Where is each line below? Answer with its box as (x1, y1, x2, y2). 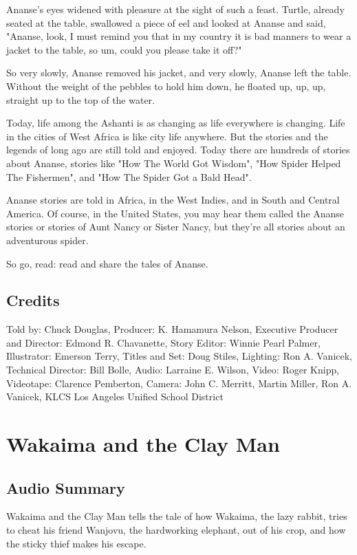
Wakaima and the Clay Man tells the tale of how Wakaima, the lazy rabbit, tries (6, 509, 347, 523)
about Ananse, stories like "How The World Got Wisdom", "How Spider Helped (6, 155, 341, 170)
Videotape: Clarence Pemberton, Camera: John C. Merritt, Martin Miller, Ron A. (6, 376, 352, 390)
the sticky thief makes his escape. (6, 536, 147, 550)
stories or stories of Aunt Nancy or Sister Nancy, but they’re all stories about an (6, 219, 345, 234)
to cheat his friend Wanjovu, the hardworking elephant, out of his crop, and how (6, 523, 346, 537)
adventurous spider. (6, 232, 89, 247)
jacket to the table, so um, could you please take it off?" (6, 42, 242, 56)
